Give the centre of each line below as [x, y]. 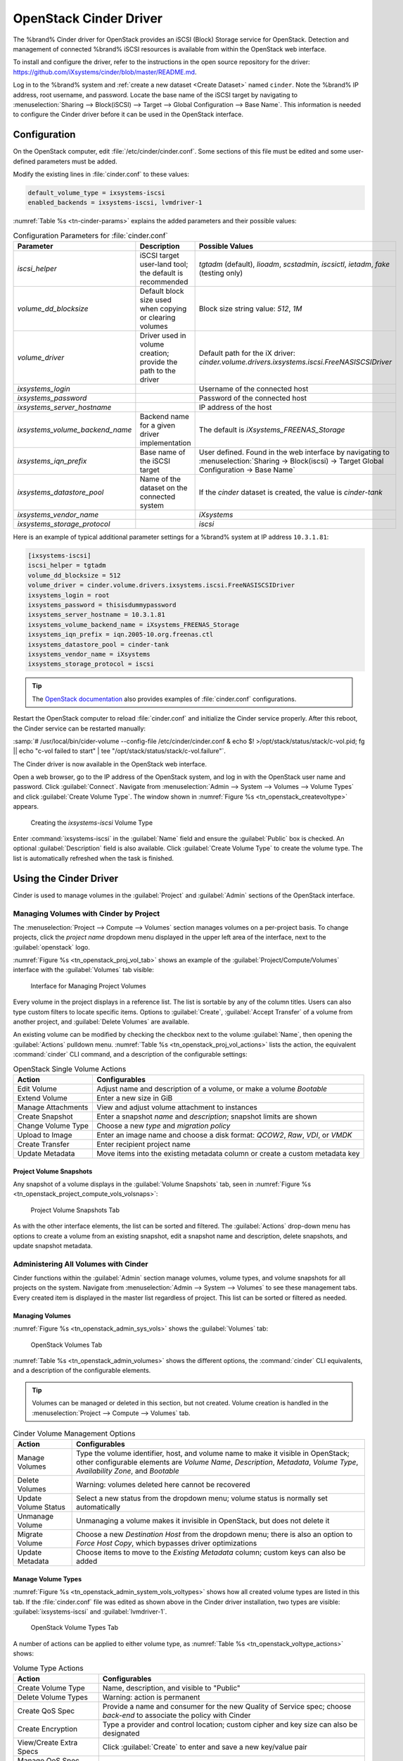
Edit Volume [37, 1088]
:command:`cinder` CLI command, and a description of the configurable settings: [130, 1054]
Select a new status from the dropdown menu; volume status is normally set [202, 1498]
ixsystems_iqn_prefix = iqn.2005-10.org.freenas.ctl [121, 635]
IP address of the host [235, 407]
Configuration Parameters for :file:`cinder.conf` [90, 235]
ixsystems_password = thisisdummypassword [102, 605]
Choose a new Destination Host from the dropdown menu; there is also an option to [215, 1534]
